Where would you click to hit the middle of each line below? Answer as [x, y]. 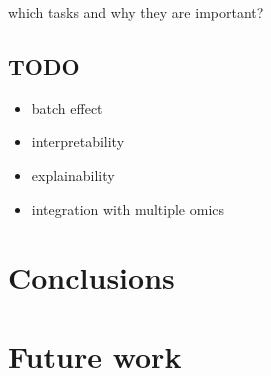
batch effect [67, 107]
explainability [73, 174]
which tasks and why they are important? [136, 12]
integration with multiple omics [128, 208]
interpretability [78, 141]
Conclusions [91, 277]
